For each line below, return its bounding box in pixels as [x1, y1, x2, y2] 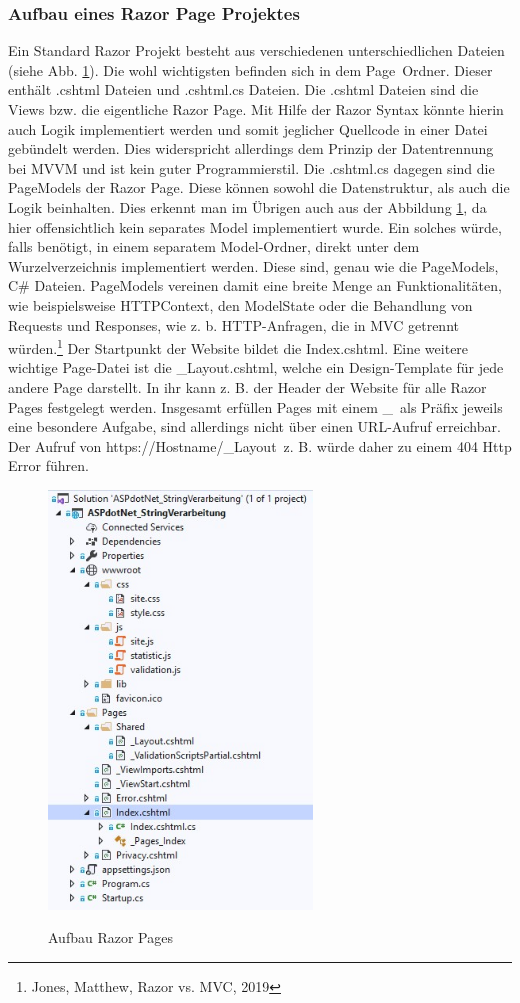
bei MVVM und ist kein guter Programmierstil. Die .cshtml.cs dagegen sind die [8, 157, 495, 178]
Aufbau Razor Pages [48, 927, 173, 948]
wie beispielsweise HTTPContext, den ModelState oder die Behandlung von [8, 294, 473, 315]
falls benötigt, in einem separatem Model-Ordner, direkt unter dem [8, 236, 420, 257]
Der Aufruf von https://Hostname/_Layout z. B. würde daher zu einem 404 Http [8, 435, 512, 456]
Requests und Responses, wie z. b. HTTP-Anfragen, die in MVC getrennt [8, 314, 459, 335]
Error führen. [8, 455, 89, 476]
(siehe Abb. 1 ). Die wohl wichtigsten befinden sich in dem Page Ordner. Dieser [8, 59, 493, 80]
